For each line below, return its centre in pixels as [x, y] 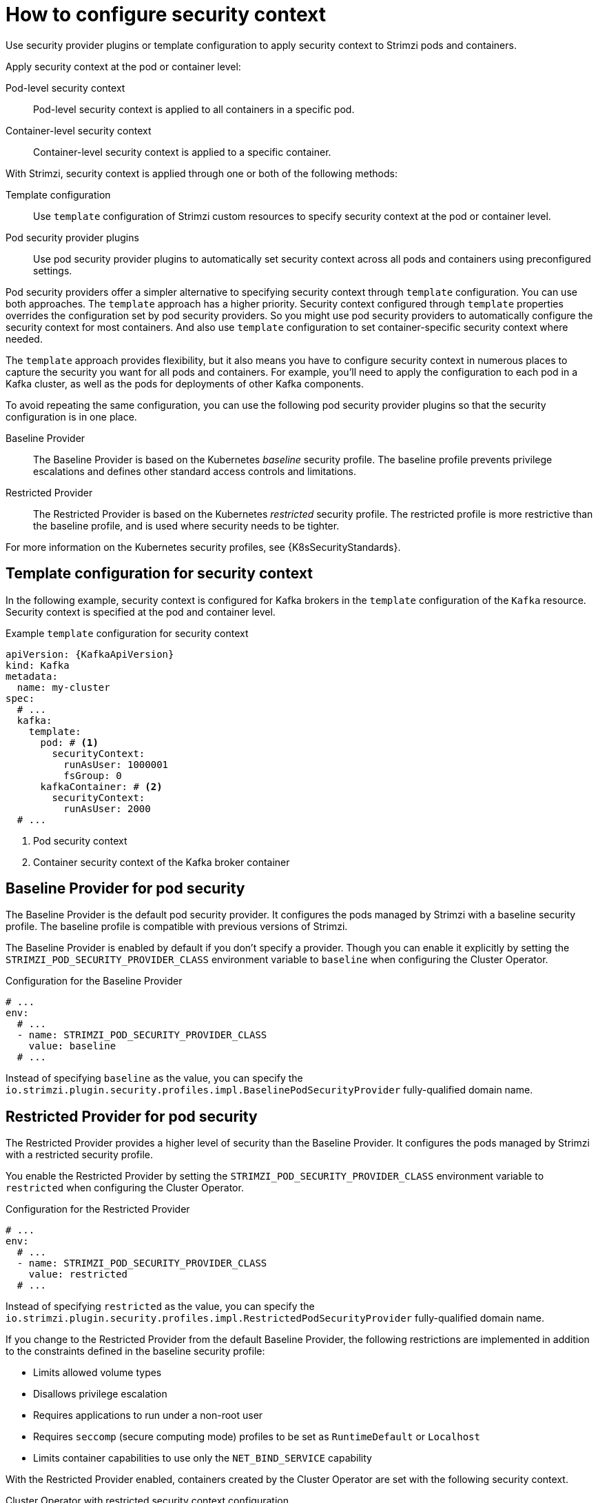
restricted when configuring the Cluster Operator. [125, 1188]
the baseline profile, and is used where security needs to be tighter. [186, 525]
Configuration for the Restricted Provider [98, 1209]
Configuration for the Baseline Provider [94, 981]
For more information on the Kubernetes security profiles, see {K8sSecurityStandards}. [203, 547]
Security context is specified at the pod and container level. [141, 612]
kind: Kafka [38, 665]
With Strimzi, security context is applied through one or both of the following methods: [202, 173]
